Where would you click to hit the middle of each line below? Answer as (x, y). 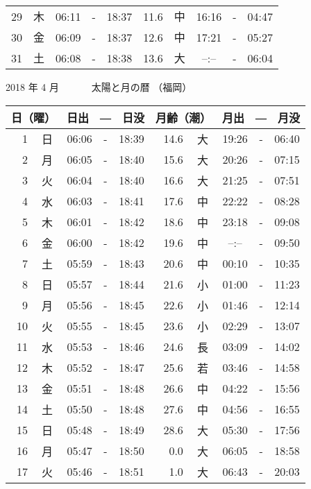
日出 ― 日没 (106, 117)
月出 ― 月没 (261, 117)
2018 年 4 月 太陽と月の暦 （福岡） (99, 87)
